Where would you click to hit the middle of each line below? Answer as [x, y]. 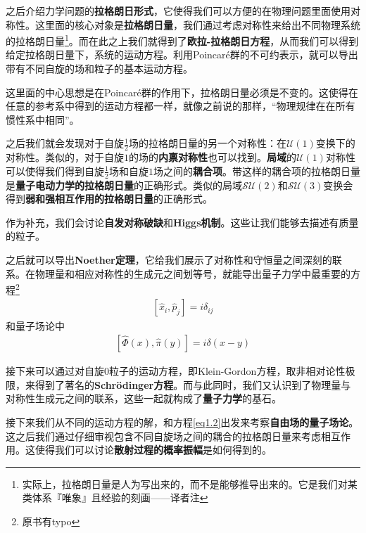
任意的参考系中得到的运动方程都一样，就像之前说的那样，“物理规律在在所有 [181, 106]
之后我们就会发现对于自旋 [65, 143]
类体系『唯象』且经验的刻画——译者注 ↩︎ [115, 497]
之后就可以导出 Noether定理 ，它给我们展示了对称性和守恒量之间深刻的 [169, 260]
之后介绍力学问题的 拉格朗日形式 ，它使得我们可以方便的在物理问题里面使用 [178, 11]
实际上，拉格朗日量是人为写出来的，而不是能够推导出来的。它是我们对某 [190, 483]
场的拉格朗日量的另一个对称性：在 [207, 143]
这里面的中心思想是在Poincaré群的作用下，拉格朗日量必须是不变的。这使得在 [182, 92]
